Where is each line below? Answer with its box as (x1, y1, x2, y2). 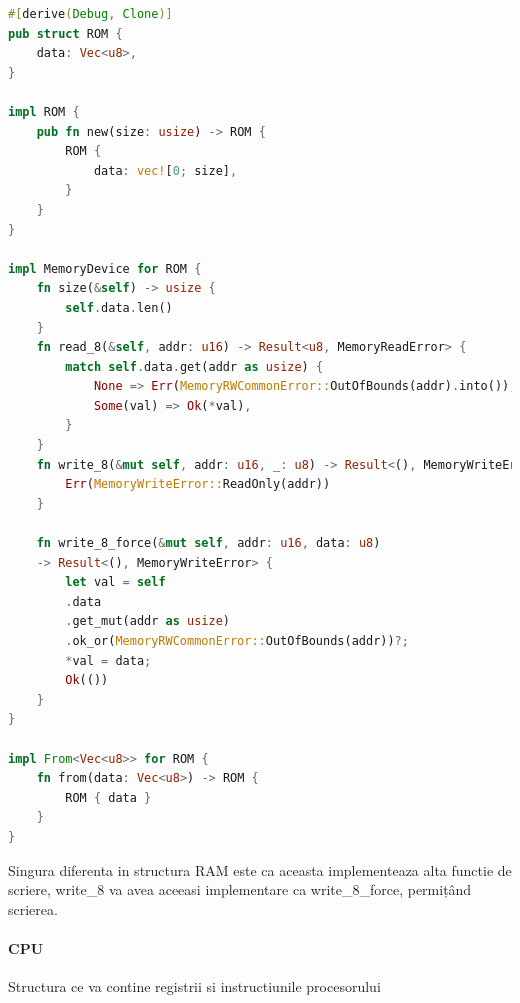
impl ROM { (8, 104, 80, 119)
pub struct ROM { (8, 26, 123, 41)
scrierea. (8, 898, 58, 919)
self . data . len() (65, 300, 173, 315)
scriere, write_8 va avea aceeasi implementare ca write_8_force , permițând (8, 879, 472, 900)
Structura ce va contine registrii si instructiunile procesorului (8, 976, 381, 997)
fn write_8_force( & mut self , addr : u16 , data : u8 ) (36, 536, 381, 551)
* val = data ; (65, 653, 152, 668)
